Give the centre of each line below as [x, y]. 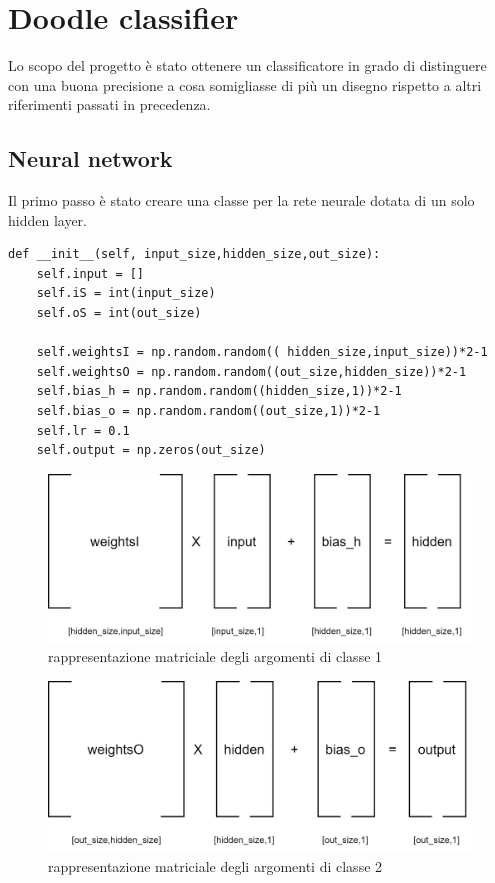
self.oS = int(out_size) [119, 313]
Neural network [90, 158]
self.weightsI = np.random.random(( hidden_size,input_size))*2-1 [262, 352]
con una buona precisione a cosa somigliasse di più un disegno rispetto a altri [245, 84]
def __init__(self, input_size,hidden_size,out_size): [194, 254]
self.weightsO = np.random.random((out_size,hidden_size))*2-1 [251, 371]
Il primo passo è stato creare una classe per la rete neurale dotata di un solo [241, 200]
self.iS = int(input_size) [126, 293]
